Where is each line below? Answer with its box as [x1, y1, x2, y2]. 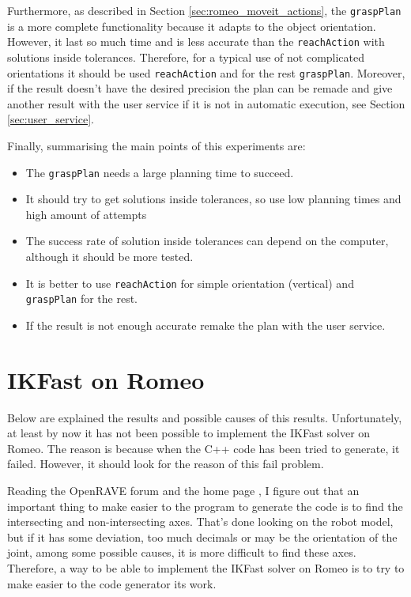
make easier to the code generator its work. [7, 575, 217, 591]
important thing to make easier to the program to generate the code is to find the [7, 497, 403, 514]
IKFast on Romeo [7, 363, 205, 395]
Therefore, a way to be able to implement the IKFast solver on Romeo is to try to [7, 559, 405, 576]
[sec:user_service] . [7, 111, 94, 127]
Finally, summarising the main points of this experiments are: [7, 137, 306, 153]
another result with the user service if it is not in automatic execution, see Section [7, 95, 405, 111]
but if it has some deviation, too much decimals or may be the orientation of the [7, 528, 398, 545]
